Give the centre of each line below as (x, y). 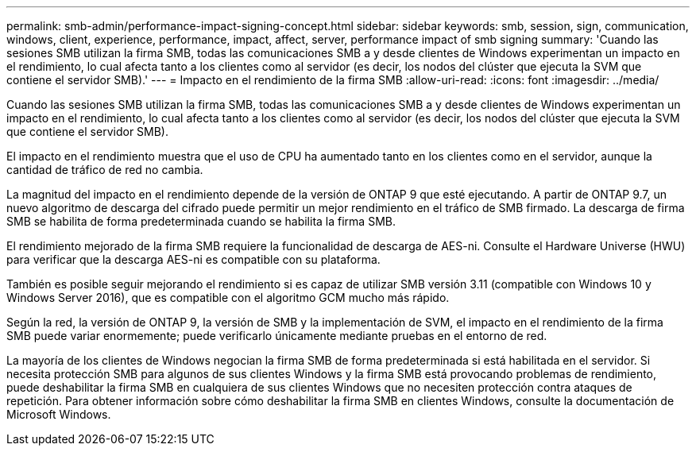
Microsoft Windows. (59, 414)
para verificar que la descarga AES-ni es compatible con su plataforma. (193, 259)
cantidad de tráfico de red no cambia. (105, 170)
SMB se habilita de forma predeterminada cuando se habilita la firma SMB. (201, 221)
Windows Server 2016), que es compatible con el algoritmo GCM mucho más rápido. (228, 297)
